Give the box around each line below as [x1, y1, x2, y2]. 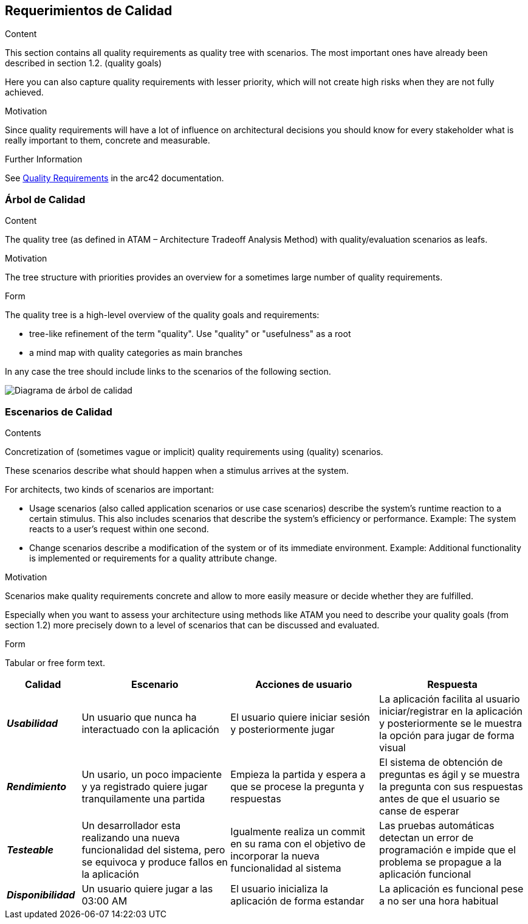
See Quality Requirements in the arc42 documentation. [5, 173, 224, 184]
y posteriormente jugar [230, 723, 335, 735]
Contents [5, 427, 41, 438]
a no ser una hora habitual [379, 894, 499, 907]
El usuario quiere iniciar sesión [230, 710, 370, 723]
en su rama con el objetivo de [230, 837, 366, 850]
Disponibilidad [7, 888, 75, 901]
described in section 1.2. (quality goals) [5, 58, 162, 69]
